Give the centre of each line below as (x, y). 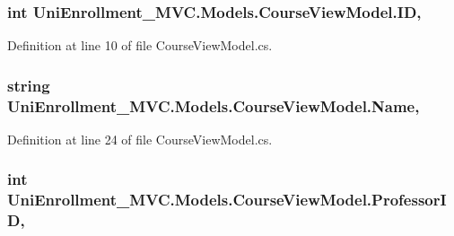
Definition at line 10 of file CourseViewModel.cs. (140, 45)
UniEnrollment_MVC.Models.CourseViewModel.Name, (214, 105)
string (29, 85)
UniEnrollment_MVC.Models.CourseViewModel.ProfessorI (227, 200)
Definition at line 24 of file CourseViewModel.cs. (140, 139)
